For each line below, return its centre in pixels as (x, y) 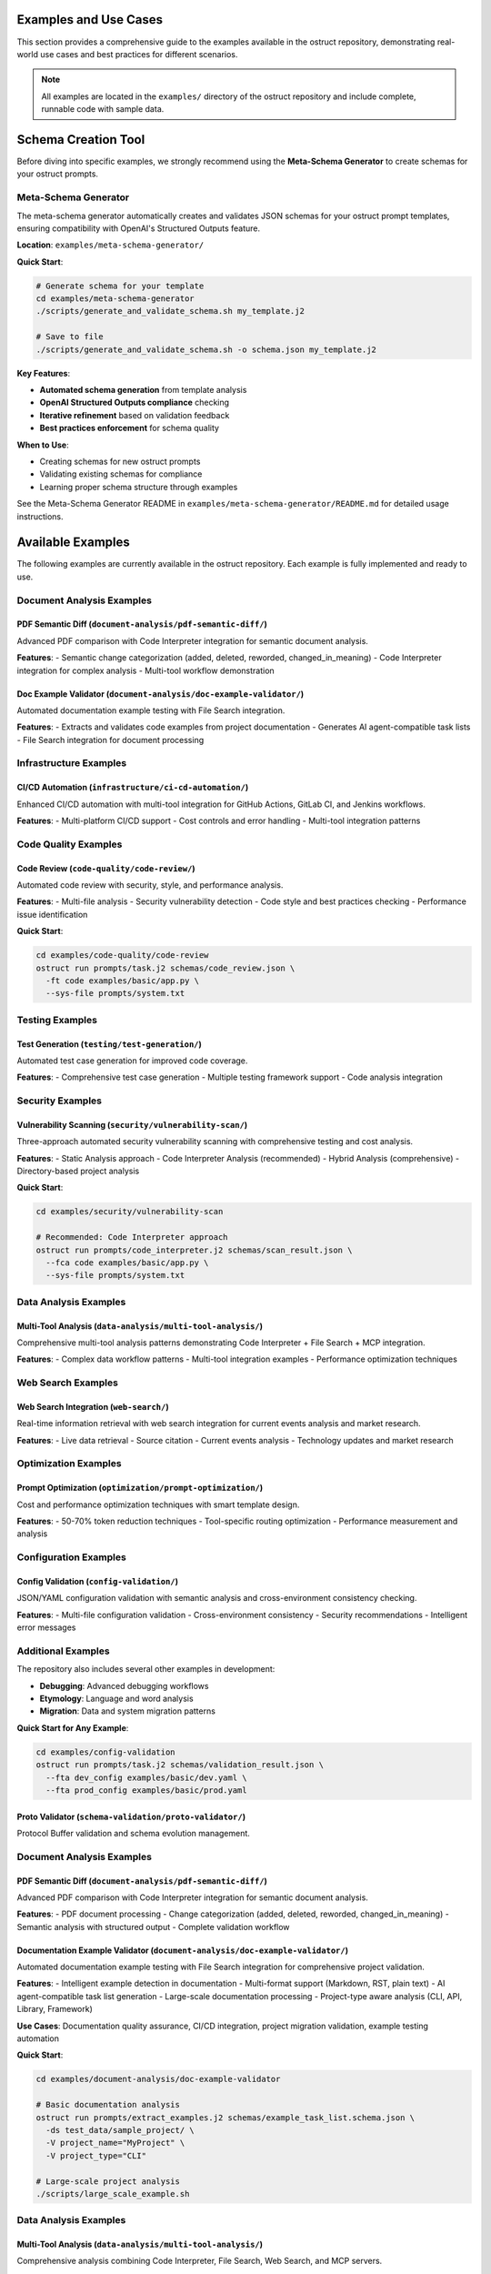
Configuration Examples (71, 1557)
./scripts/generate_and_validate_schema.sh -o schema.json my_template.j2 (206, 349)
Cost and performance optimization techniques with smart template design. (158, 1504)
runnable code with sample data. (103, 109)
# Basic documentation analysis (108, 2105)
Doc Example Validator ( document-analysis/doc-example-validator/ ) (160, 694)
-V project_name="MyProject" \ (115, 2143)
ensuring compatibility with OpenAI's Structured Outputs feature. (139, 228)
